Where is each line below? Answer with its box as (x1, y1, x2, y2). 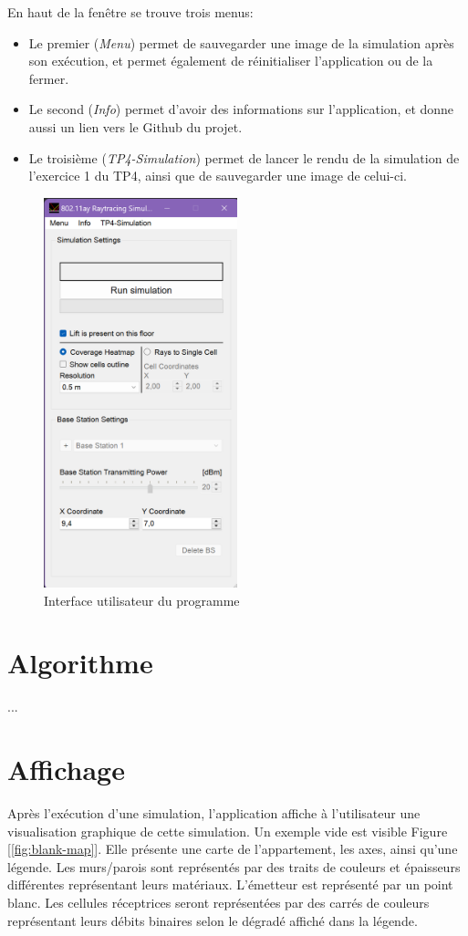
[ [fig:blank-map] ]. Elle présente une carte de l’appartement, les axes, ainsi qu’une (7, 839, 458, 858)
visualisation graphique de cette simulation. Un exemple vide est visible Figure (7, 821, 448, 840)
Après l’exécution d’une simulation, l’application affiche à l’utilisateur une (7, 804, 421, 823)
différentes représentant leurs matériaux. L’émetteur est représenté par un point (7, 875, 453, 894)
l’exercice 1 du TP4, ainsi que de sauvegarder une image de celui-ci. (28, 166, 407, 185)
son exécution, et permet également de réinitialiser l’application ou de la (28, 51, 433, 70)
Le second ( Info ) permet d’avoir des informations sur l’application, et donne (28, 99, 454, 119)
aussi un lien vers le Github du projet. (28, 117, 243, 136)
